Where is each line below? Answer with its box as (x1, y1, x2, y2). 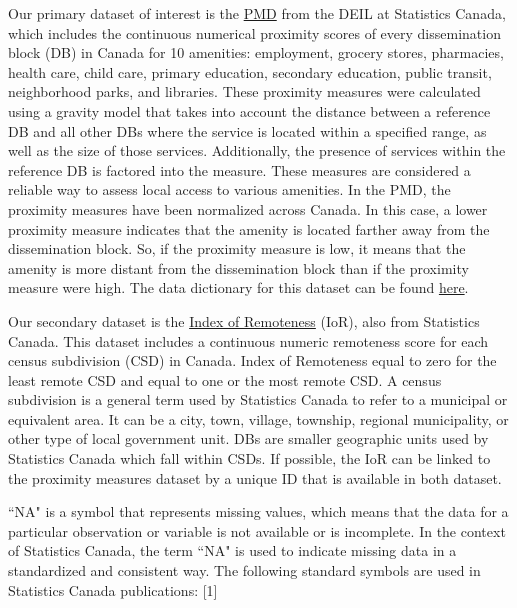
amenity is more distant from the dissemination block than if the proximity (8, 257, 469, 278)
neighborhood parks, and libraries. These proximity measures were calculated (8, 81, 481, 102)
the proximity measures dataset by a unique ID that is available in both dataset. (8, 467, 502, 488)
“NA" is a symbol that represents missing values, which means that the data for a (8, 501, 509, 522)
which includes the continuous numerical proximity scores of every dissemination (8, 22, 501, 43)
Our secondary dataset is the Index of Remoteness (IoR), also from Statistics (8, 310, 480, 331)
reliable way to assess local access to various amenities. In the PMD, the (8, 179, 451, 200)
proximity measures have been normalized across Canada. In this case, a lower (8, 198, 488, 219)
